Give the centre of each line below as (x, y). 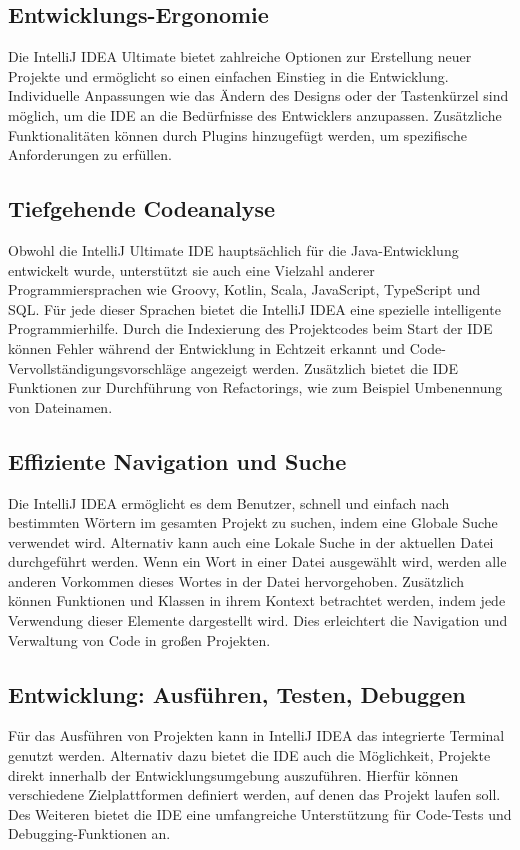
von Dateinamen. (60, 406)
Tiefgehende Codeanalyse (142, 208)
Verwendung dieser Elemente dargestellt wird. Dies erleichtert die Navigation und (258, 620)
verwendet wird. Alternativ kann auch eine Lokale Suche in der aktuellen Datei (251, 541)
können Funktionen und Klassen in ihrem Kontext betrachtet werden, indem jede (257, 600)
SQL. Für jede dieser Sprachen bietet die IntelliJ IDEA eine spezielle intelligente (254, 308)
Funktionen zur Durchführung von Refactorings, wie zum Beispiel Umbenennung (255, 387)
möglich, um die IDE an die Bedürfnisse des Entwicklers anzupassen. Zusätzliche (255, 114)
